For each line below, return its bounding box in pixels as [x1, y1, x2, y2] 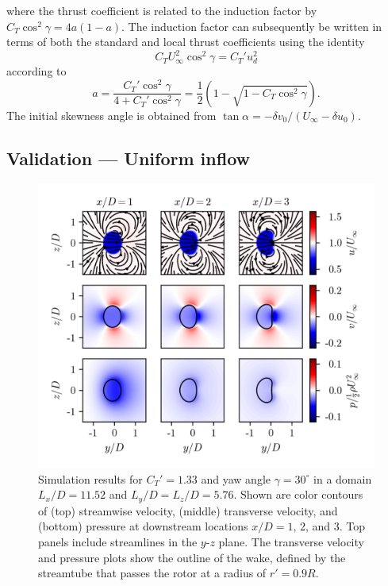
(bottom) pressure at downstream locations [38, 518, 248, 534]
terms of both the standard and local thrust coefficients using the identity [6, 33, 365, 50]
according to [6, 63, 67, 79]
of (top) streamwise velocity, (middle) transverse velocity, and [38, 502, 338, 519]
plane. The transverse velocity [218, 533, 364, 549]
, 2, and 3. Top [293, 518, 366, 534]
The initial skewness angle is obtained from [6, 106, 217, 123]
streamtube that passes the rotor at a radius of [38, 565, 267, 581]
